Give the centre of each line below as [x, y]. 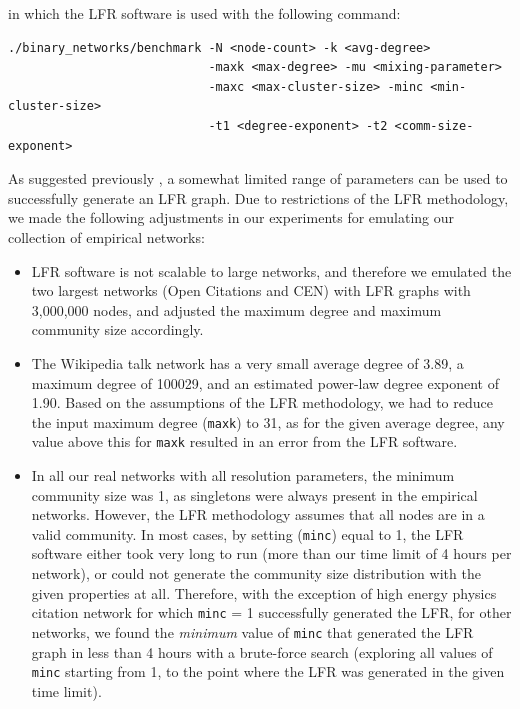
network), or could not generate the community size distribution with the [256, 573]
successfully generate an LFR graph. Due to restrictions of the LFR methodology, [258, 197]
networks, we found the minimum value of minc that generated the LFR [252, 631]
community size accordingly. [117, 329]
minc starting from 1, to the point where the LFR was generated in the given [268, 671]
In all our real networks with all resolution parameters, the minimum [243, 475]
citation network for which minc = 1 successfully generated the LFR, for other [271, 612]
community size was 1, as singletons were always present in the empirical [254, 494]
